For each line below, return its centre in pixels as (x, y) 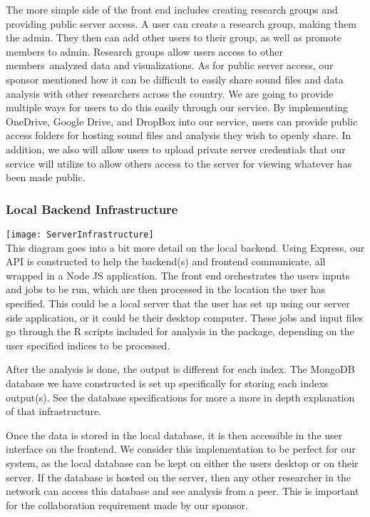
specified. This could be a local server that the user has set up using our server (178, 303)
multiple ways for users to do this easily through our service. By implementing (177, 107)
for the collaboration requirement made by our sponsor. (127, 505)
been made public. (46, 177)
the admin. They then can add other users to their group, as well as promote (174, 37)
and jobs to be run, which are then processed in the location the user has (166, 289)
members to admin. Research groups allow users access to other (144, 51)
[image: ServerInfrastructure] (80, 234)
